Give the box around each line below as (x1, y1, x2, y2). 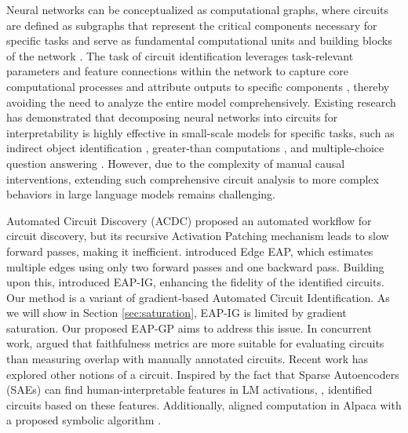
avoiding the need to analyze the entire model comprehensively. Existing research (6, 93, 396, 110)
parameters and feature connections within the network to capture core (6, 63, 348, 79)
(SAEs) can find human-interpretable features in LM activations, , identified (6, 381, 373, 398)
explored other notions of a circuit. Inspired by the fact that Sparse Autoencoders (6, 366, 399, 382)
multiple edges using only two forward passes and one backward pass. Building (6, 258, 384, 275)
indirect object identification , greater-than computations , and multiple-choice (6, 140, 384, 156)
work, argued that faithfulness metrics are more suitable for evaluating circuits (6, 335, 384, 351)
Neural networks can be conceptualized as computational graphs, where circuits (6, 2, 388, 17)
